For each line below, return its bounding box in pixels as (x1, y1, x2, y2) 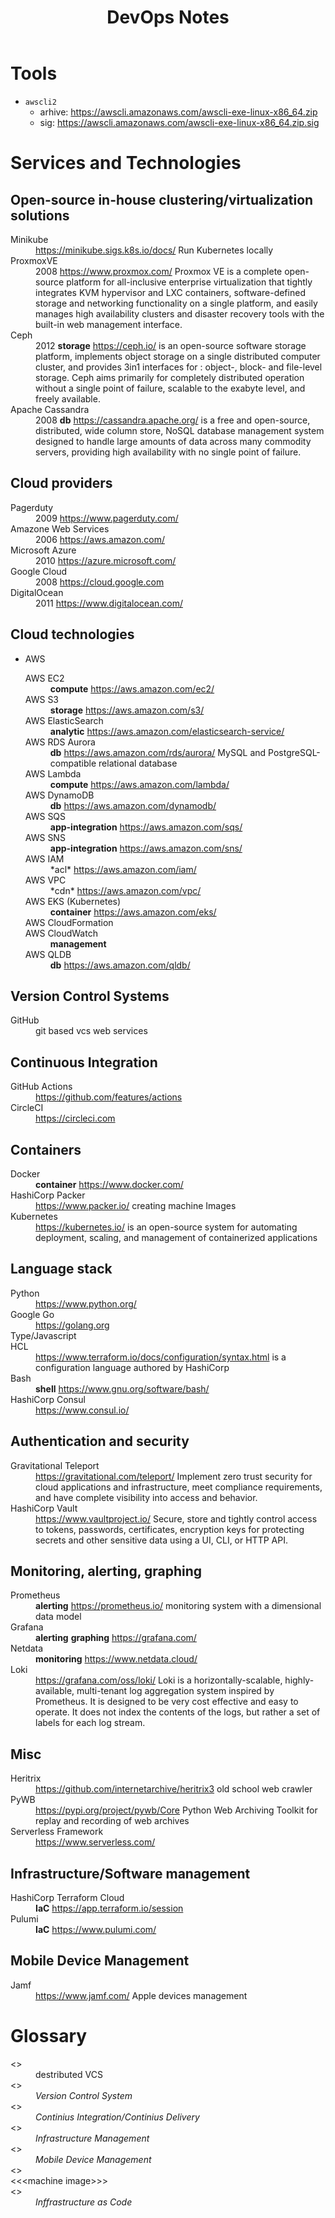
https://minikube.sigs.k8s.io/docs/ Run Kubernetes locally (35, 244, 274, 256)
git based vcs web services (35, 1025, 148, 1037)
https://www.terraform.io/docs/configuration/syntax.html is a (35, 1351, 287, 1363)
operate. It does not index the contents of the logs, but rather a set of (35, 1706, 321, 1718)
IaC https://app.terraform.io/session (35, 1902, 184, 1915)
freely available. (35, 392, 101, 405)
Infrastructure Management (35, 2132, 150, 2144)
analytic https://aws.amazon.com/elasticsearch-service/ (49, 725, 285, 737)
